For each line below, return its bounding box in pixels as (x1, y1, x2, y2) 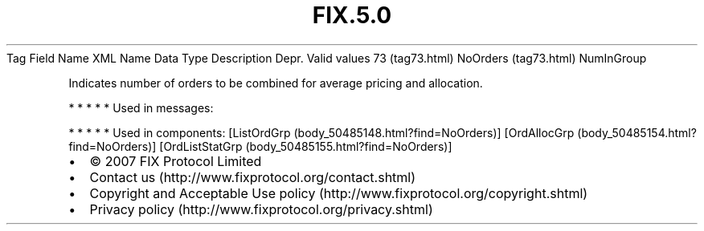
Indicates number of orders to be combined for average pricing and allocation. (68, 75, 483, 90)
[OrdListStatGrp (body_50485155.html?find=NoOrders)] (159, 139, 452, 153)
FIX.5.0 (312, 2, 392, 29)
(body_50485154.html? (577, 125, 697, 140)
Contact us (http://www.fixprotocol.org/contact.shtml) (89, 168, 416, 185)
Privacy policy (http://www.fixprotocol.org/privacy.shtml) (89, 201, 433, 217)
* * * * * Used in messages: (68, 100, 214, 115)
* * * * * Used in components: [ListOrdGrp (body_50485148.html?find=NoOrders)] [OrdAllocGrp (68, 125, 575, 140)
